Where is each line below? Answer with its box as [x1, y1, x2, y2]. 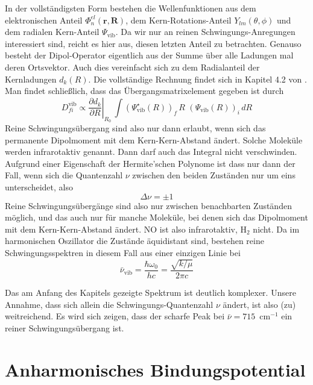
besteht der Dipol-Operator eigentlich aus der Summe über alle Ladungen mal [5, 49, 294, 61]
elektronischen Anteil [5, 13, 83, 26]
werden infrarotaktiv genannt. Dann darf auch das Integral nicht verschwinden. [5, 145, 297, 158]
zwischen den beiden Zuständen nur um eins [132, 169, 296, 181]
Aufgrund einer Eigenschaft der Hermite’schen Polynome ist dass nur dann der [5, 157, 296, 169]
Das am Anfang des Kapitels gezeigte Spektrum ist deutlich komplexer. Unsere [5, 286, 296, 299]
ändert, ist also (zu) [223, 298, 296, 310]
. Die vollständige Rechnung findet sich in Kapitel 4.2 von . [88, 72, 307, 85]
